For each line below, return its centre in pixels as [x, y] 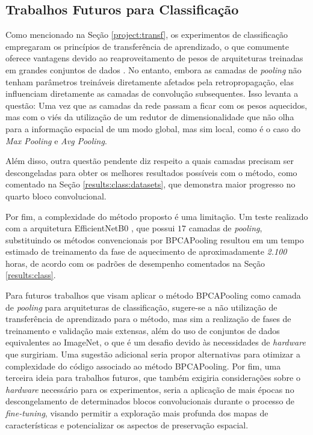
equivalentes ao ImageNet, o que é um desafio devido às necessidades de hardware [156, 342]
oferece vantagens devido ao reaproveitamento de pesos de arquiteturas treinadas [154, 58]
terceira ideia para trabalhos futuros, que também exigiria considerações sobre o [153, 378]
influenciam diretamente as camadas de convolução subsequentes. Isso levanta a [152, 93]
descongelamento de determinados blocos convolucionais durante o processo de [150, 401]
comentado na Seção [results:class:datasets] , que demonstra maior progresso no [150, 184]
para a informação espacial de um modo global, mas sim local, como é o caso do [153, 128]
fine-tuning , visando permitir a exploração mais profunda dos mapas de [137, 413]
